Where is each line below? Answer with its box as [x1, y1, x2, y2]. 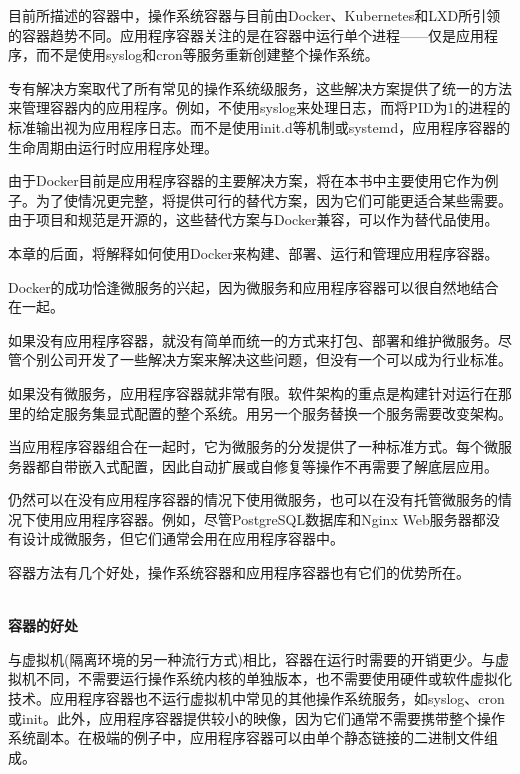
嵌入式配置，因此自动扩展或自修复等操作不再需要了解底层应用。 [77, 455, 498, 476]
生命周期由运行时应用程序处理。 [8, 136, 218, 157]
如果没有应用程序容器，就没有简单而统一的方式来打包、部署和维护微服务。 [8, 329, 498, 350]
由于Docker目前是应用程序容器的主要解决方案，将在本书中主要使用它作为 [8, 170, 485, 191]
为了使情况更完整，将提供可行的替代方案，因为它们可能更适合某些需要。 [35, 189, 512, 210]
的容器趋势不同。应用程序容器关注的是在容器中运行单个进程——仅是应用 [8, 24, 484, 45]
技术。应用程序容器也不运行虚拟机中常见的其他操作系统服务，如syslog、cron [8, 688, 505, 709]
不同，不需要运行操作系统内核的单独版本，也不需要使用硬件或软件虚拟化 [35, 668, 512, 689]
